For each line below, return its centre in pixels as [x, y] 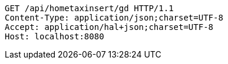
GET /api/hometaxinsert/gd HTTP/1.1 [89, 8]
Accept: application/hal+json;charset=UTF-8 [109, 27]
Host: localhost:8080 [54, 36]
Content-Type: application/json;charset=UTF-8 [114, 18]
